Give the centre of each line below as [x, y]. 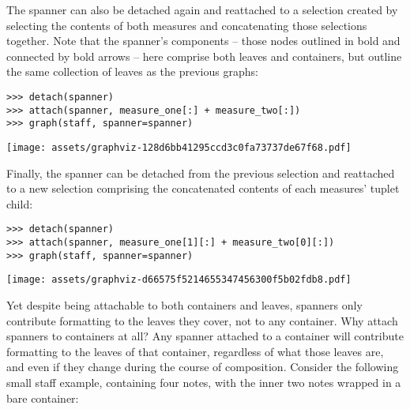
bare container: [43, 398]
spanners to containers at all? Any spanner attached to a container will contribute [205, 336]
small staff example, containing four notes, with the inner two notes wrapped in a [204, 382]
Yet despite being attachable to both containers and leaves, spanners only [184, 305]
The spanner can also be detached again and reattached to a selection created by [202, 9]
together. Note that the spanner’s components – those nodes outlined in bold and [203, 41]
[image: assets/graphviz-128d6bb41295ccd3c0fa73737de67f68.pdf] [179, 147]
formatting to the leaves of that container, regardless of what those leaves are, [195, 351]
